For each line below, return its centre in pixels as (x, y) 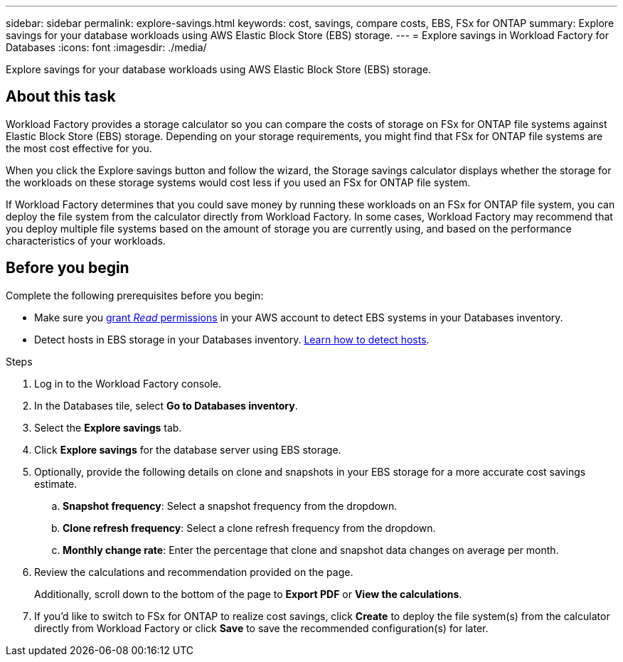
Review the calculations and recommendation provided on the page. (194, 572)
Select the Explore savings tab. (108, 427)
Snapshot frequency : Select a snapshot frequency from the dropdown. (230, 506)
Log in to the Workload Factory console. (128, 383)
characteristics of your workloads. (86, 240)
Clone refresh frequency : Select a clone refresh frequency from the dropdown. (249, 528)
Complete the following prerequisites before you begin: (135, 295)
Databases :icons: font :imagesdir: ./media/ (106, 47)
